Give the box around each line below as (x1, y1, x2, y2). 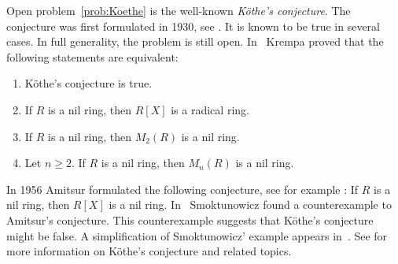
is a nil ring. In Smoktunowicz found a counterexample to (109, 196, 392, 213)
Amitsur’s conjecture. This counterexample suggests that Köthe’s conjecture (6, 211, 374, 228)
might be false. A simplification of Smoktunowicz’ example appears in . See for (6, 227, 388, 244)
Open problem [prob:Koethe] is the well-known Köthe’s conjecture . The (6, 2, 351, 18)
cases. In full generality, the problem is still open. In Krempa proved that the (6, 33, 384, 50)
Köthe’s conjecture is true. (24, 75, 153, 91)
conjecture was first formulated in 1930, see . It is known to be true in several (6, 17, 380, 34)
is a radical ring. (171, 101, 249, 117)
